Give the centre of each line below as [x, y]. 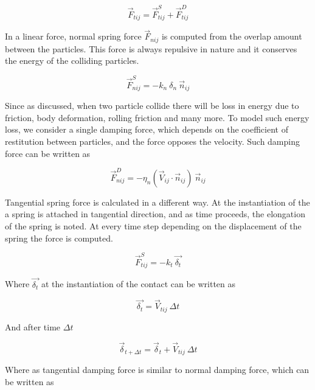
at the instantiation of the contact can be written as [138, 284]
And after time [33, 326]
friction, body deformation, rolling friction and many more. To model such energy [157, 117]
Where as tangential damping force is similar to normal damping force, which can [157, 370]
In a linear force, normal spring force [73, 36]
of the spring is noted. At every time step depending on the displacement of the [153, 226]
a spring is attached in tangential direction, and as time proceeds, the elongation [155, 214]
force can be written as [48, 153]
